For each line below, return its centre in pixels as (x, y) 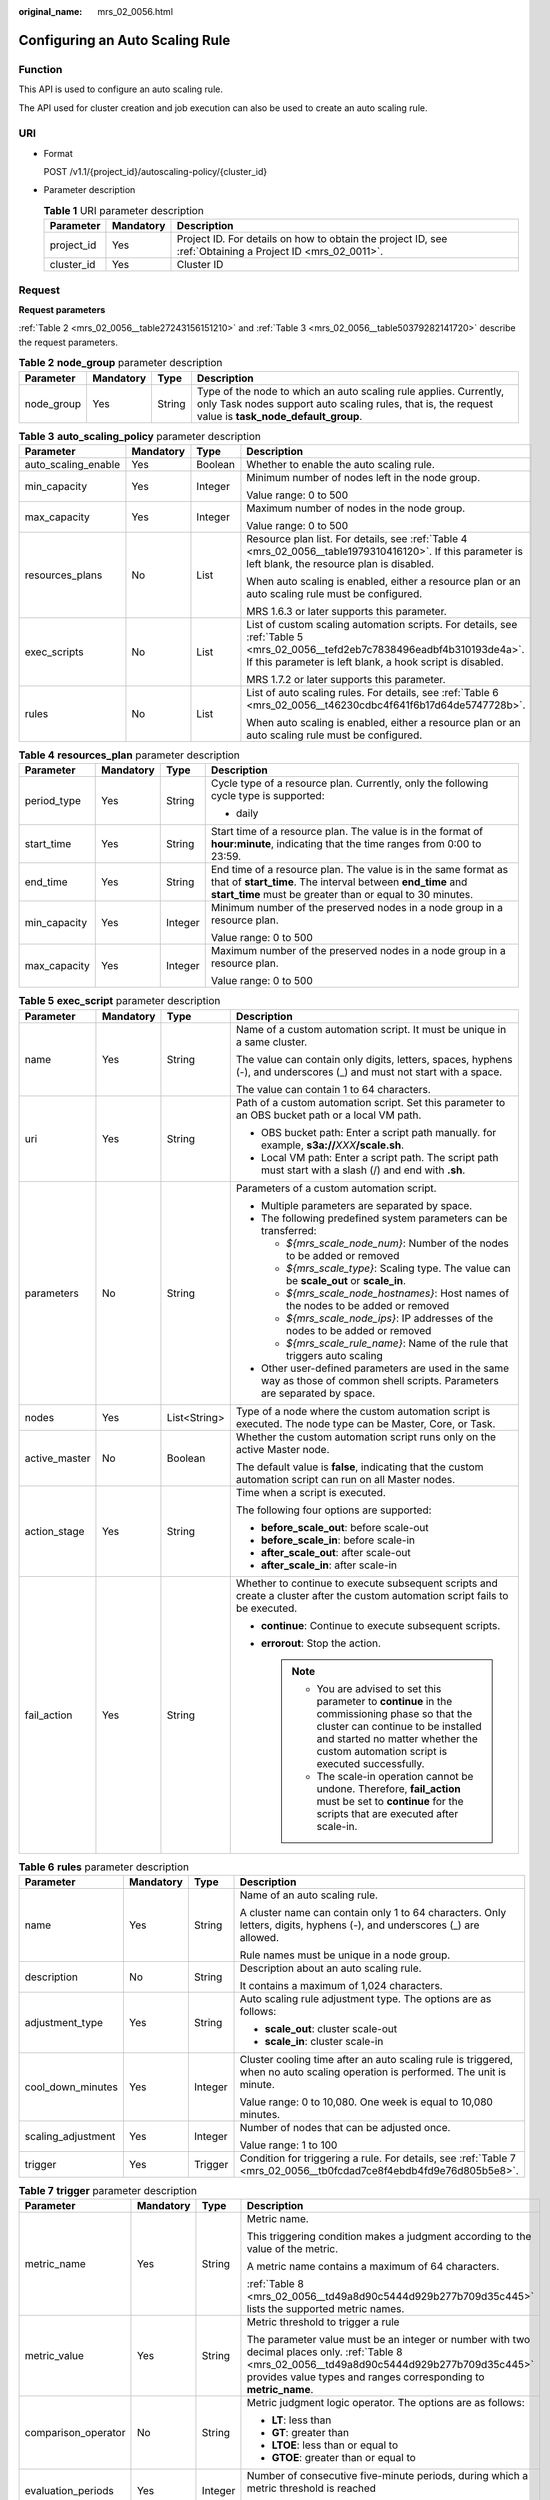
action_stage (54, 1531)
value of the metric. (292, 2249)
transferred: (288, 1230)
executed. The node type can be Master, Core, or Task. (365, 1423)
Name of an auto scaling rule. (309, 1895)
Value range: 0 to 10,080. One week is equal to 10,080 (366, 2102)
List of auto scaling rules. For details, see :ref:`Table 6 (372, 692)
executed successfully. (370, 1763)
